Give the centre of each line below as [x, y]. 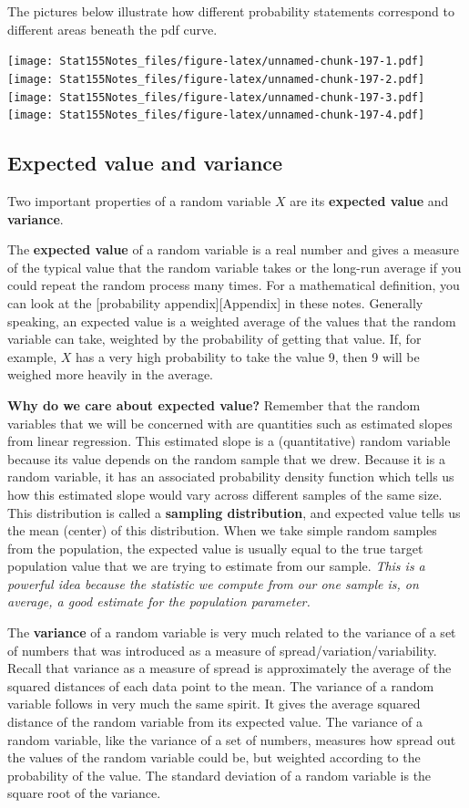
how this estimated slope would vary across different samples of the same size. [225, 494]
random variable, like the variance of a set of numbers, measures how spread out [232, 739]
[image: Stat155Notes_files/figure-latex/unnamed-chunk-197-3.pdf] [216, 97]
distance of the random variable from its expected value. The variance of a [215, 722]
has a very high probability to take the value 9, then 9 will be [247, 356]
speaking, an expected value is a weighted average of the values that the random [232, 321]
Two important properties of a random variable [139, 201]
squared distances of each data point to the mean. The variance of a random [221, 685]
